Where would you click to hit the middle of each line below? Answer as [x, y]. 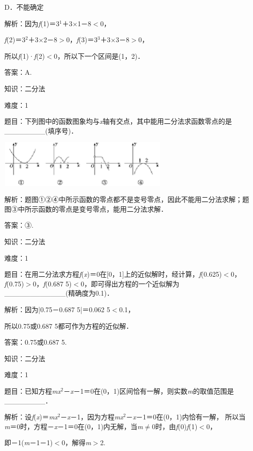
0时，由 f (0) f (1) [175, 426]
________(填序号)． [41, 130]
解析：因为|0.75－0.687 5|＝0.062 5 [57, 309]
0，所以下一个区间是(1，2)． [99, 56]
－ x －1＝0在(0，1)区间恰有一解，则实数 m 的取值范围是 [149, 391]
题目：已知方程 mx [33, 391]
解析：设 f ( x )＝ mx [31, 417]
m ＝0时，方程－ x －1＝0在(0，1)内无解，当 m [74, 426]
